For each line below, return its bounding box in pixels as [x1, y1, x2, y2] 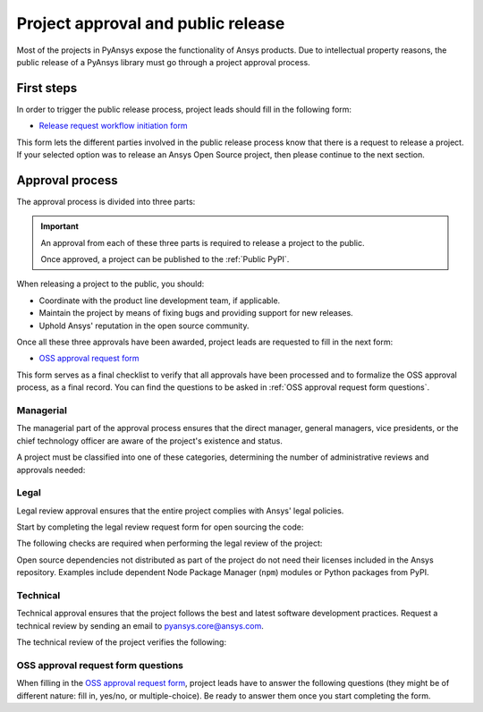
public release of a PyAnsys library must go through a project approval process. [16, 56, 310, 67]
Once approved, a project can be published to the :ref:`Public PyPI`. [40, 254, 290, 265]
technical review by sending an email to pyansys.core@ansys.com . [16, 620, 264, 631]
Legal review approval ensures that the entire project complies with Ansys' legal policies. [16, 505, 344, 516]
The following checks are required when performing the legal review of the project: [16, 538, 323, 549]
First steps [16, 81, 78, 96]
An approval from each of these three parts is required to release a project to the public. [40, 237, 365, 248]
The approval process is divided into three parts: [16, 196, 196, 207]
